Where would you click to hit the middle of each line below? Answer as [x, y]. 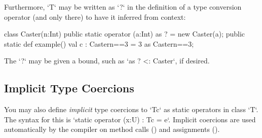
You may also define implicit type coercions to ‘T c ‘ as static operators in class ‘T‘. [131, 109]
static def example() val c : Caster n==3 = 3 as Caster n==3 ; [99, 43]
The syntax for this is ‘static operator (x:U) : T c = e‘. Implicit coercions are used [130, 119]
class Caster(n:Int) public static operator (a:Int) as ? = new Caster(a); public [125, 34]
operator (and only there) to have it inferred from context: [95, 16]
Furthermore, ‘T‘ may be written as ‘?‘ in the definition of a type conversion [123, 7]
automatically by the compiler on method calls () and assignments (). [112, 129]
